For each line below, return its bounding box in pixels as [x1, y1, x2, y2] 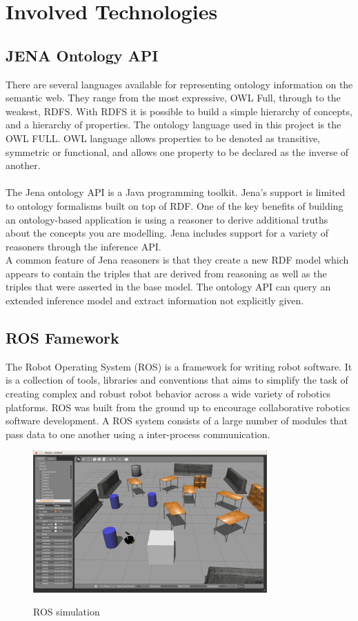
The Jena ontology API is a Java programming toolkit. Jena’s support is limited [6, 185, 346, 199]
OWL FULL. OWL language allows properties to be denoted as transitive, [6, 130, 321, 145]
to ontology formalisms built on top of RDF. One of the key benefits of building [6, 198, 344, 213]
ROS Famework [6, 327, 119, 348]
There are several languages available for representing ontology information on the [6, 77, 353, 91]
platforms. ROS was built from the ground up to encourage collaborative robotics [6, 400, 350, 414]
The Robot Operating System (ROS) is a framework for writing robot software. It [6, 359, 352, 373]
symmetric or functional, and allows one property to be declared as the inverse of [6, 144, 349, 159]
